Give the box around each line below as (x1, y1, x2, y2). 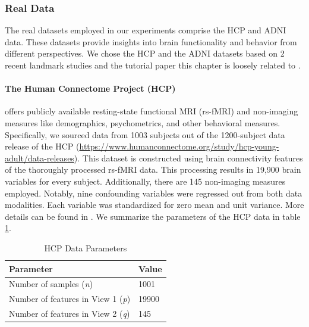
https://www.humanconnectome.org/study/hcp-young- (79, 140, 279, 152)
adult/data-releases (5, 151, 74, 164)
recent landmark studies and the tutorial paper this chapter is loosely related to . (5, 59, 301, 71)
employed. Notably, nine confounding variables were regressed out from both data (5, 186, 302, 199)
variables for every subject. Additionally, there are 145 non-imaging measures (5, 175, 286, 187)
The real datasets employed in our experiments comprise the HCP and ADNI (5, 24, 286, 36)
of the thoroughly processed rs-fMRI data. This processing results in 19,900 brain (5, 163, 301, 176)
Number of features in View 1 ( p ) (9, 292, 131, 305)
